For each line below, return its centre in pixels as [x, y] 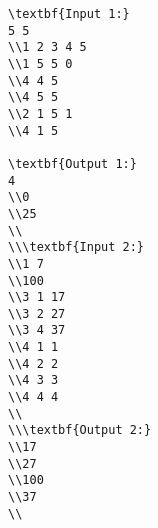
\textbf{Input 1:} [69, 14]
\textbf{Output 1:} [72, 163]
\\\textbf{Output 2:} [80, 430]
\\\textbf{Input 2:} [76, 247]
